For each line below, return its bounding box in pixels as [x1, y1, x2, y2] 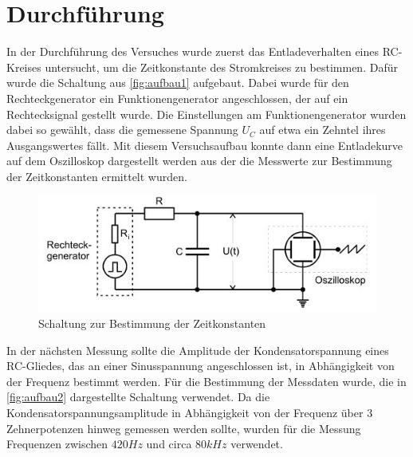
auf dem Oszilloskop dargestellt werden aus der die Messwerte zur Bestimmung [6, 152, 392, 169]
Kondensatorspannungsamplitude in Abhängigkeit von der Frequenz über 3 [6, 404, 373, 420]
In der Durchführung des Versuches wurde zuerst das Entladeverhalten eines [6, 43, 380, 60]
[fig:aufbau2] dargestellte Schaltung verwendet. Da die [6, 388, 270, 405]
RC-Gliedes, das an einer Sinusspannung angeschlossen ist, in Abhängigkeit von [6, 357, 395, 374]
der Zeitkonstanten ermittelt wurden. [6, 167, 187, 184]
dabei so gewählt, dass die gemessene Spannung [6, 121, 238, 138]
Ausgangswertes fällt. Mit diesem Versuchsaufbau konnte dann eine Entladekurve [6, 136, 403, 153]
